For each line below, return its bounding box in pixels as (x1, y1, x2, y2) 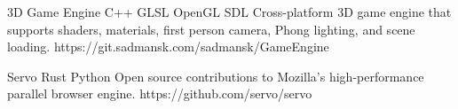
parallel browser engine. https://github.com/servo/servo (7, 84, 312, 103)
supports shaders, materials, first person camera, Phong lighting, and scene (7, 19, 415, 38)
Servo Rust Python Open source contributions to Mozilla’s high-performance (7, 66, 424, 85)
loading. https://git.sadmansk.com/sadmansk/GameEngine (7, 37, 329, 56)
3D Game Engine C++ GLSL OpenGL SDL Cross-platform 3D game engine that (7, 3, 452, 20)
